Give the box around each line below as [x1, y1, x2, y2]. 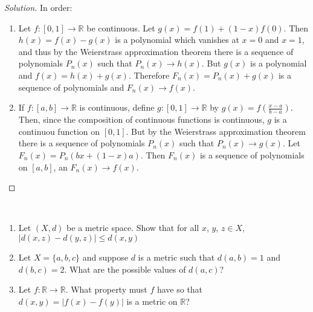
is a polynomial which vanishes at [115, 33, 239, 46]
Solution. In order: [4, 1, 73, 13]
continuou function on [18, 125, 100, 137]
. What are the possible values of [64, 262, 186, 275]
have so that [156, 283, 203, 296]
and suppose [82, 250, 128, 263]
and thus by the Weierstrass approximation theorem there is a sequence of [18, 45, 294, 57]
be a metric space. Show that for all [66, 221, 199, 234]
